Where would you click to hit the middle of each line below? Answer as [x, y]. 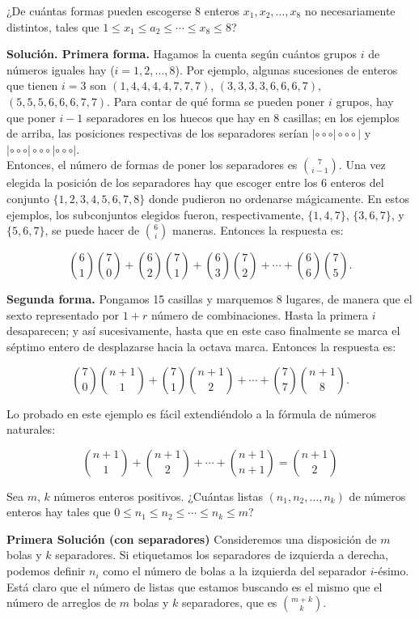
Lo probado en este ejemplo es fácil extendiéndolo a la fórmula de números [192, 413]
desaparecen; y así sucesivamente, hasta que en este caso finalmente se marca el [203, 331]
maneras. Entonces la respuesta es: [258, 230]
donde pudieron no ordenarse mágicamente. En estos [279, 198]
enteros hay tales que [59, 512]
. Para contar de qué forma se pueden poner [216, 101]
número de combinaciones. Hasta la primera [260, 314]
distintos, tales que [53, 26]
